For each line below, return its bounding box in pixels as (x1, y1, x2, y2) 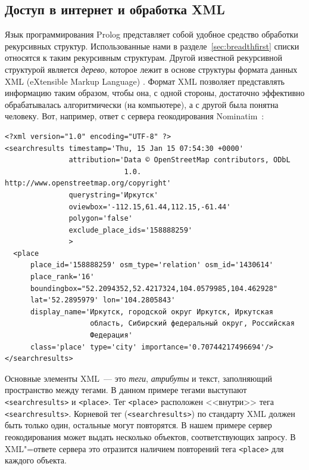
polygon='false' (68, 214, 133, 223)
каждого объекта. (5, 454, 67, 466)
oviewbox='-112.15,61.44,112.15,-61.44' (68, 202, 231, 211)
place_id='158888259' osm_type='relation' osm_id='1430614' (30, 261, 274, 270)
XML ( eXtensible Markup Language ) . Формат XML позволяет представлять (5, 75, 285, 87)
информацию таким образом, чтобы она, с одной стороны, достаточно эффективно (5, 86, 305, 99)
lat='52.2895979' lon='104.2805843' (30, 296, 176, 305)
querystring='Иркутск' (68, 190, 158, 199)
